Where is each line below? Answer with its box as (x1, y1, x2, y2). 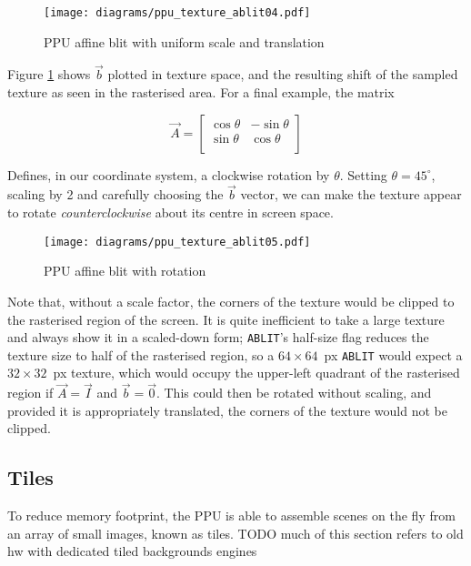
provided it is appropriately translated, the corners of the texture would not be (7, 400, 447, 419)
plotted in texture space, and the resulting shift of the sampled (107, 65, 458, 84)
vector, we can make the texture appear (240, 185, 462, 204)
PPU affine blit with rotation (44, 261, 206, 280)
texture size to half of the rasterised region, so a (7, 345, 275, 364)
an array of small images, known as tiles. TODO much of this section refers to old (7, 523, 464, 542)
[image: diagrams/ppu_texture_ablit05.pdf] (44, 235, 311, 248)
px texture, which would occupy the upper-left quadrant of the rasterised (53, 363, 460, 382)
